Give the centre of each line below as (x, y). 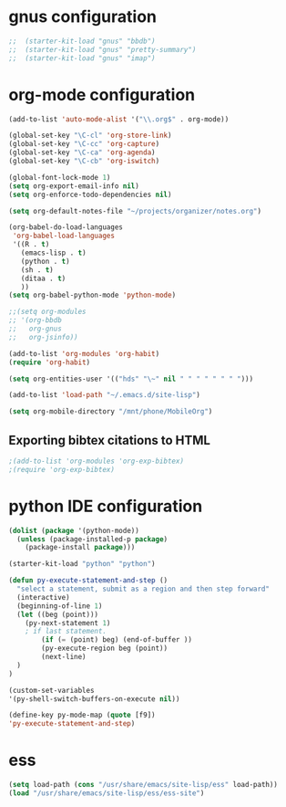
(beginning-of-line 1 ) (60, 606)
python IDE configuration (106, 506)
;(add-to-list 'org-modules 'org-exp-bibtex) (96, 461)
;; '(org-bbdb (36, 320)
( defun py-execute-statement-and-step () (88, 581)
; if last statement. (66, 632)
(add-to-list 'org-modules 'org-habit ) (84, 353)
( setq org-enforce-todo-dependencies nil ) (90, 194)
